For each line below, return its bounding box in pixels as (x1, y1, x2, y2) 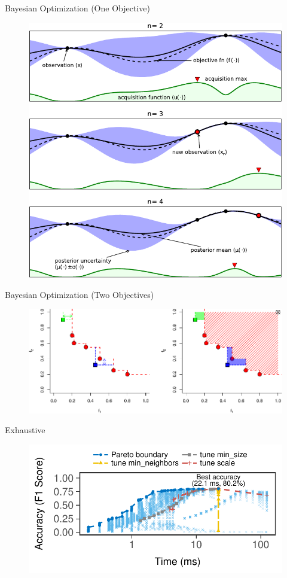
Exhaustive (5, 424, 45, 436)
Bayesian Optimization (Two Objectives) (5, 288, 154, 300)
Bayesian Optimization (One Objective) (5, 2, 150, 14)
